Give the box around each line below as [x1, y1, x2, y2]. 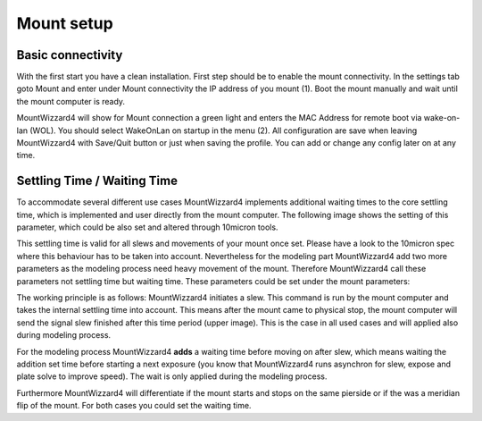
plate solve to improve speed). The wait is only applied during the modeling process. [16, 371, 328, 382]
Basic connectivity [16, 47, 123, 63]
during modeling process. [16, 330, 112, 341]
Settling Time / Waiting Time [16, 173, 179, 189]
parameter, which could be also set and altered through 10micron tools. [16, 222, 278, 232]
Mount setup [16, 13, 113, 33]
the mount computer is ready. [16, 96, 125, 106]
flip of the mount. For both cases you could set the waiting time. [16, 400, 252, 411]
